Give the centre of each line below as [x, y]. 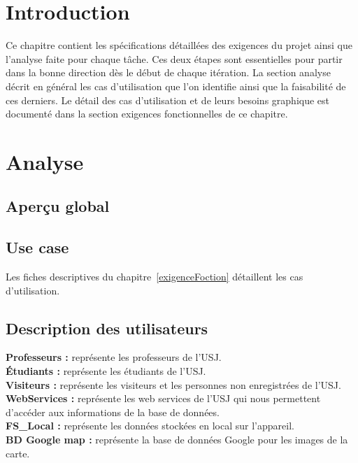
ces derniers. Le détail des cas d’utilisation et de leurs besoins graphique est [168, 100]
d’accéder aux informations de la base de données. [113, 412]
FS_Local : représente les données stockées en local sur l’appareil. [150, 426]
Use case [37, 247]
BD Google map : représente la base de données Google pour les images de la [177, 439]
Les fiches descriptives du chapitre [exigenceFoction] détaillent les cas [155, 277]
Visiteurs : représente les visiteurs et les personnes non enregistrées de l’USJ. [173, 384]
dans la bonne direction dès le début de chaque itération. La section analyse [168, 72]
